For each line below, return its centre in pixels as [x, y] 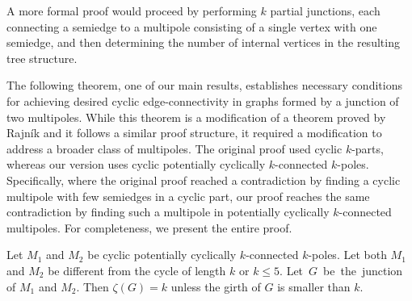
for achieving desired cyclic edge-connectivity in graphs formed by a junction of [203, 100]
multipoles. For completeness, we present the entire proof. [149, 227]
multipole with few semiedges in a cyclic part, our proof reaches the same [188, 196]
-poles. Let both [347, 255]
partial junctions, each [325, 10]
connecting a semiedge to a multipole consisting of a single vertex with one [192, 26]
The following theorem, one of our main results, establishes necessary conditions [204, 85]
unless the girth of [216, 286]
